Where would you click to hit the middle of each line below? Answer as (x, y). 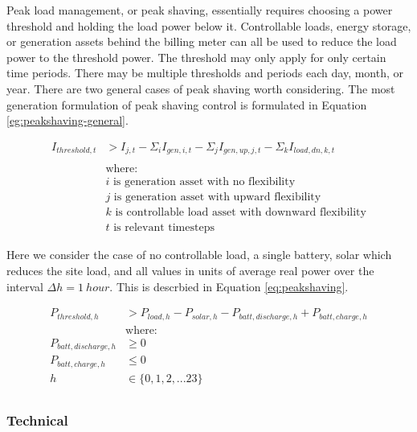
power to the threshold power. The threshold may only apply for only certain (196, 57)
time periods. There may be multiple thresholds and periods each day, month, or (205, 73)
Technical (37, 420)
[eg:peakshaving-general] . (67, 120)
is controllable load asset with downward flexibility (241, 213)
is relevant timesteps (164, 228)
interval (25, 286)
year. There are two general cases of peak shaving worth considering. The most (201, 88)
